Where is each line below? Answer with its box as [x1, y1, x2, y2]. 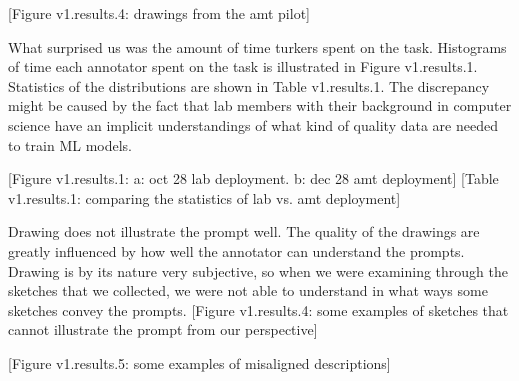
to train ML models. [8, 134, 132, 155]
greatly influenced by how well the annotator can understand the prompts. [8, 240, 465, 261]
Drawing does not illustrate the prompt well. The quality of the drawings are [8, 221, 480, 242]
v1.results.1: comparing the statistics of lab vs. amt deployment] [8, 187, 401, 208]
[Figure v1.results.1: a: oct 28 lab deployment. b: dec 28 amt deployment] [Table [8, 168, 499, 189]
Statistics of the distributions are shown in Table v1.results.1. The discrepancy [8, 75, 490, 96]
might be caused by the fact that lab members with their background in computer [8, 95, 512, 116]
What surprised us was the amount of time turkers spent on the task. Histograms [8, 36, 507, 57]
